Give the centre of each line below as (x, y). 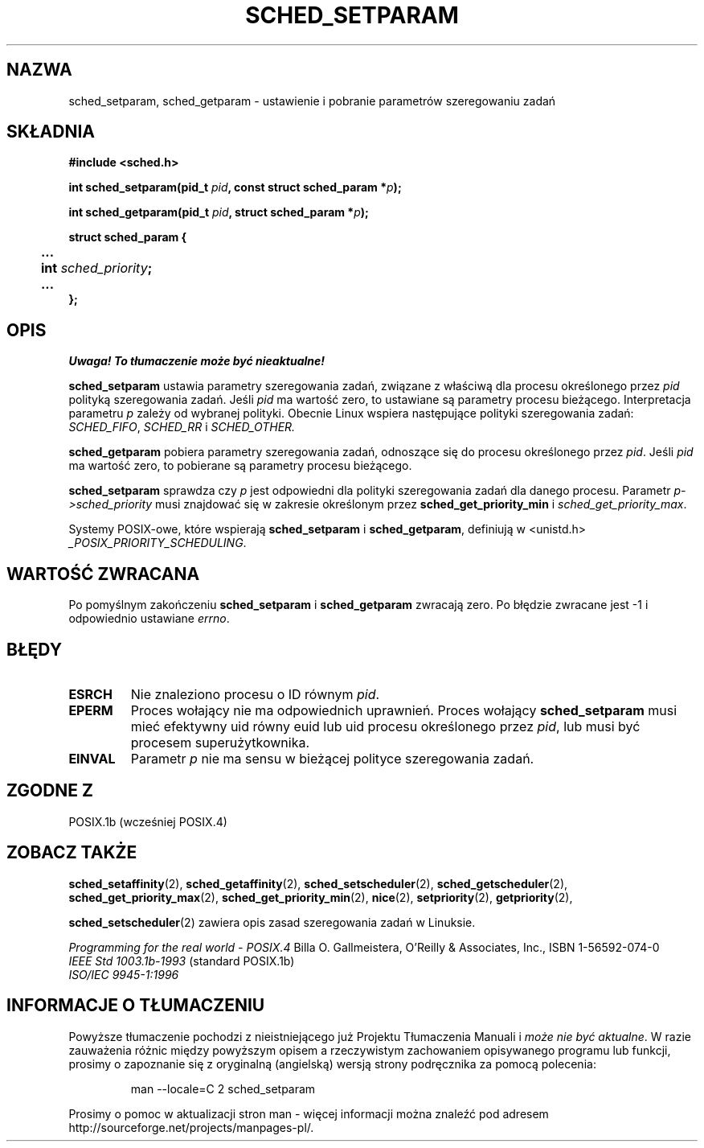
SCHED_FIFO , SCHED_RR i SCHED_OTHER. (182, 427)
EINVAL (92, 758)
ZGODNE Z (50, 791)
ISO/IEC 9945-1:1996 (124, 974)
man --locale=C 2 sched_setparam (223, 1088)
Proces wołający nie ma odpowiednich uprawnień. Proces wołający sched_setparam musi (404, 710)
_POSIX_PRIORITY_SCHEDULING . (158, 543)
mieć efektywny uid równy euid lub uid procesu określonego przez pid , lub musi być (385, 726)
